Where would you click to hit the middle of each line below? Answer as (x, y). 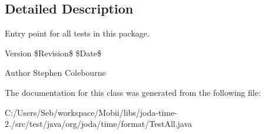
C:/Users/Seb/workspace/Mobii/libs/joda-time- (91, 112)
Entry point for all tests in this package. (77, 33)
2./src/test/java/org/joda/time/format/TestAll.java (99, 124)
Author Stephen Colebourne (55, 73)
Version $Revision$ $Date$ (53, 53)
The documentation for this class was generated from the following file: (133, 92)
